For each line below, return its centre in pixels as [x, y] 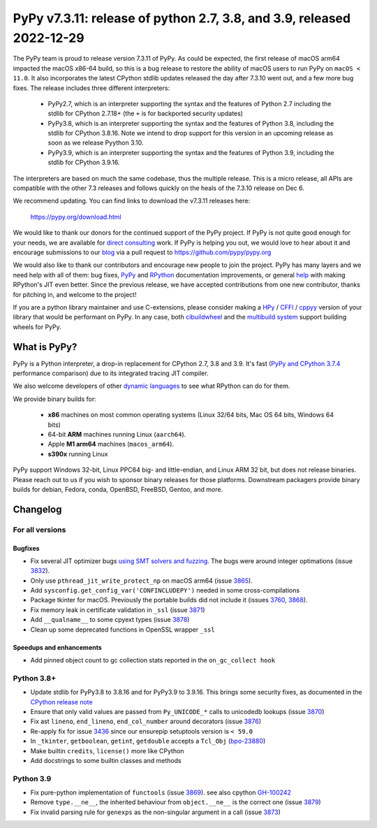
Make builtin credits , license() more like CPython [107, 750]
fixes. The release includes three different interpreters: [91, 88]
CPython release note [62, 702]
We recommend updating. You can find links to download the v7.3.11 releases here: [132, 201]
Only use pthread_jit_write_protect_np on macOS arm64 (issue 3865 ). [141, 581]
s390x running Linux [78, 453]
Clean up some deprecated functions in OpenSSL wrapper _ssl [123, 630]
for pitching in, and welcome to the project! [75, 294]
